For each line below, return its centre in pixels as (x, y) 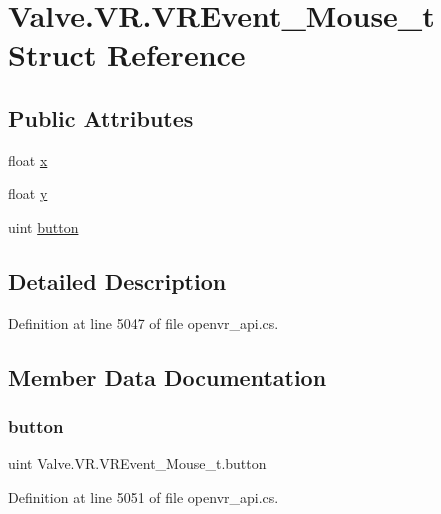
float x (28, 159)
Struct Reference (127, 54)
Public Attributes (101, 117)
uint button (43, 226)
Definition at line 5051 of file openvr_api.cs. (143, 496)
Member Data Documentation (167, 376)
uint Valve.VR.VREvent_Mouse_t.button (137, 463)
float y (28, 193)
